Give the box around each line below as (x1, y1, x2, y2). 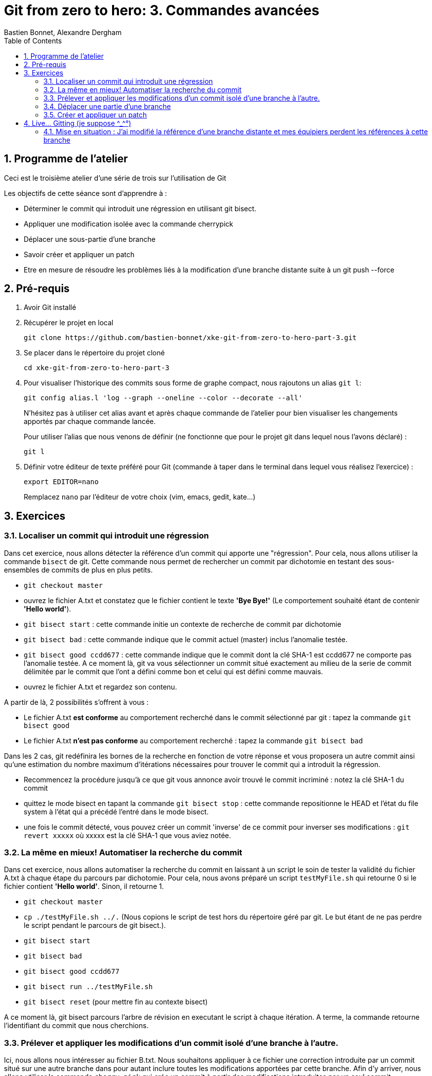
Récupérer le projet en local (24, 318, 114, 327)
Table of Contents (4, 36, 62, 45)
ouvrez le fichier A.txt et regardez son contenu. (24, 682, 177, 691)
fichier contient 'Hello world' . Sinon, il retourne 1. (4, 882, 164, 891)
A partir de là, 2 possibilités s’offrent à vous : (4, 697, 149, 706)
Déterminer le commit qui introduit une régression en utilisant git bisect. (24, 204, 257, 213)
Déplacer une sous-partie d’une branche (24, 234, 156, 243)
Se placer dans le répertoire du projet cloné (24, 348, 165, 357)
